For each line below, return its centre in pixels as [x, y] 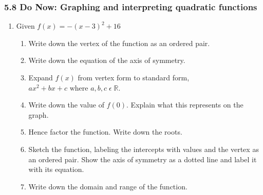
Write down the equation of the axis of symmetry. [107, 60]
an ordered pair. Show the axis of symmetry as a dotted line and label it [143, 159]
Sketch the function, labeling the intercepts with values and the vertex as [144, 149]
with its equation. [56, 169]
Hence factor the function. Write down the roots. [105, 132]
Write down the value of [67, 105]
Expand [41, 77]
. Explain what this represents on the [185, 105]
